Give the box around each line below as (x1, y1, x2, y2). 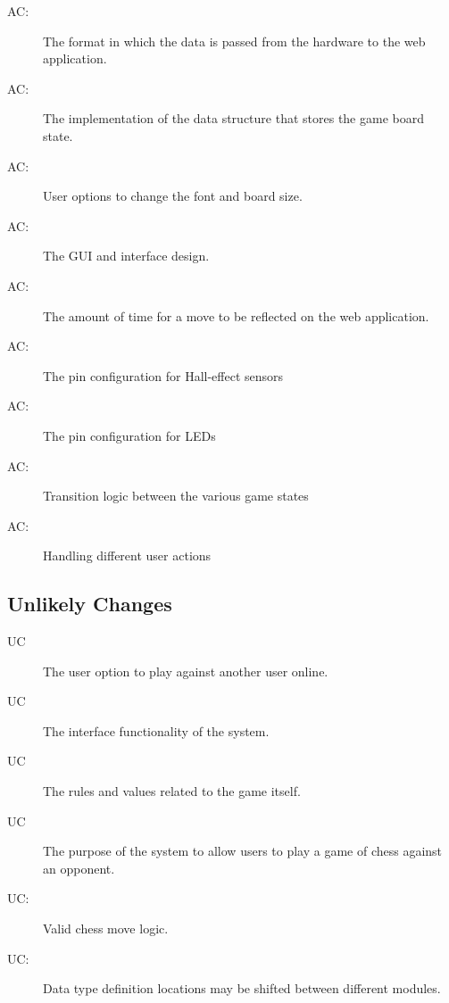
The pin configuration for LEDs (43, 426, 216, 444)
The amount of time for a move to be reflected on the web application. (43, 306, 429, 325)
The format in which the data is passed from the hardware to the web (43, 31, 426, 50)
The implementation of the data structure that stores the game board (43, 109, 424, 128)
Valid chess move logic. (43, 919, 169, 938)
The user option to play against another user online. (43, 661, 328, 680)
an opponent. (43, 858, 115, 877)
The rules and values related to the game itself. (43, 782, 301, 800)
